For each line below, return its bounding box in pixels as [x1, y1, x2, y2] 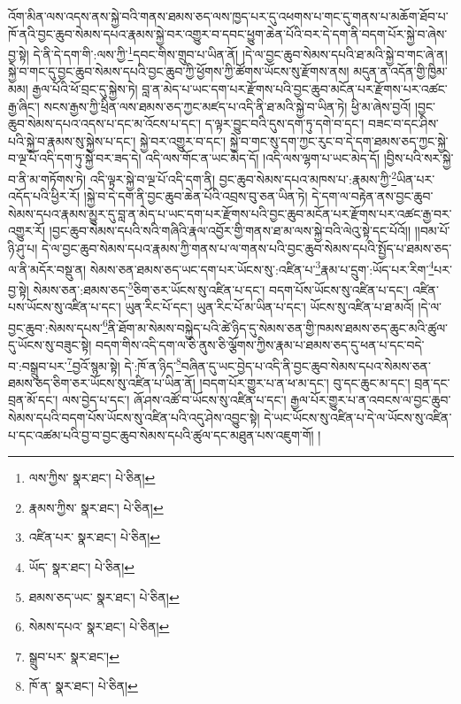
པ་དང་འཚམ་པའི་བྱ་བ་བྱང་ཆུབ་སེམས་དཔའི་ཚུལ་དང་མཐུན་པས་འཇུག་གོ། [8, 425, 314, 444]
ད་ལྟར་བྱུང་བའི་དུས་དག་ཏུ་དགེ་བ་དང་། [204, 114, 365, 133]
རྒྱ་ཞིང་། [8, 97, 40, 115]
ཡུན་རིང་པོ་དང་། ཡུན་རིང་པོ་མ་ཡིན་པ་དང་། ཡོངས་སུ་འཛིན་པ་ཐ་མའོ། [125, 298, 414, 316]
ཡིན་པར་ [396, 169, 435, 188]
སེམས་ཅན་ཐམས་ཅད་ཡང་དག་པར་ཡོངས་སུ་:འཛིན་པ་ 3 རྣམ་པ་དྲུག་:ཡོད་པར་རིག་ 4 [89, 257, 434, 278]
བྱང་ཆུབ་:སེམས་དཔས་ [8, 318, 103, 337]
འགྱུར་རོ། [8, 221, 46, 240]
